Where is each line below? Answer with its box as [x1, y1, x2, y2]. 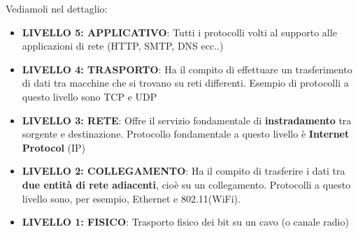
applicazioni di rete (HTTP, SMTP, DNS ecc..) [22, 38, 224, 53]
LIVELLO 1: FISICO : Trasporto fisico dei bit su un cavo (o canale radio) [22, 214, 349, 229]
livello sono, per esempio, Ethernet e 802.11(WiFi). [22, 191, 241, 205]
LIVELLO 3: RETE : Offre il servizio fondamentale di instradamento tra [22, 112, 352, 127]
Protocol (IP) [22, 140, 86, 154]
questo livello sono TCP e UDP [22, 89, 157, 103]
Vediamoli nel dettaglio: [6, 1, 108, 15]
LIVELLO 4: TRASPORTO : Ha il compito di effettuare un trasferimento [22, 61, 352, 76]
